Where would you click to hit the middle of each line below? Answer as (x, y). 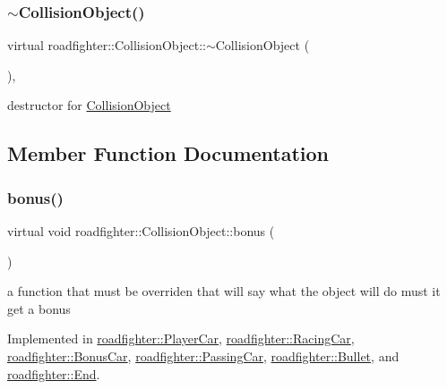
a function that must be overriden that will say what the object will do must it (224, 291)
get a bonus (39, 308)
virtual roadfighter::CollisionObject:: (107, 45)
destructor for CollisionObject (89, 105)
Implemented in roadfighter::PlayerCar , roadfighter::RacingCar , (181, 338)
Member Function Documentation (168, 153)
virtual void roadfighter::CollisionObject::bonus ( (141, 231)
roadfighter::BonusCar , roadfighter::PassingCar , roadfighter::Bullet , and (203, 355)
